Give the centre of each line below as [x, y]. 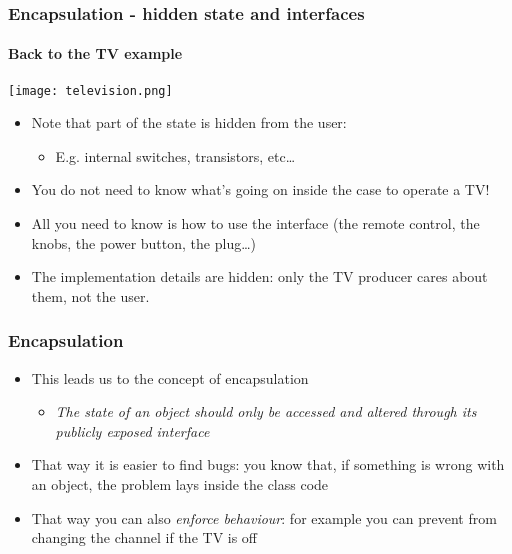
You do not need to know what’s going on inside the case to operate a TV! [260, 189]
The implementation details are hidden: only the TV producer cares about [259, 276]
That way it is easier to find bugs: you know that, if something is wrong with [268, 464]
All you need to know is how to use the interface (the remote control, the [255, 223]
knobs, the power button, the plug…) [143, 242]
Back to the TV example [95, 53]
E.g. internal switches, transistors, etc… [175, 155]
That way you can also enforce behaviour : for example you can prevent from [264, 517]
